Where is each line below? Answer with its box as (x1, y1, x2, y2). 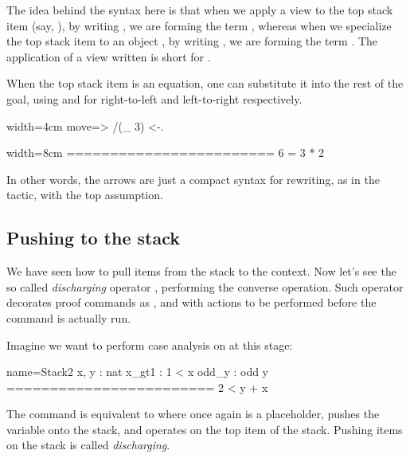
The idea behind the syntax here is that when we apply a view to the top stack (6, 2, 393, 18)
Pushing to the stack (6, 225, 181, 250)
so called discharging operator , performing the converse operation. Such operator (6, 278, 404, 295)
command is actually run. (6, 309, 131, 326)
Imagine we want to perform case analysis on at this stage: (6, 336, 293, 353)
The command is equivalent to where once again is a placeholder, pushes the (6, 405, 380, 422)
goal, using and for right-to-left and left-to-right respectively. (6, 90, 303, 107)
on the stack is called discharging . (6, 436, 170, 453)
